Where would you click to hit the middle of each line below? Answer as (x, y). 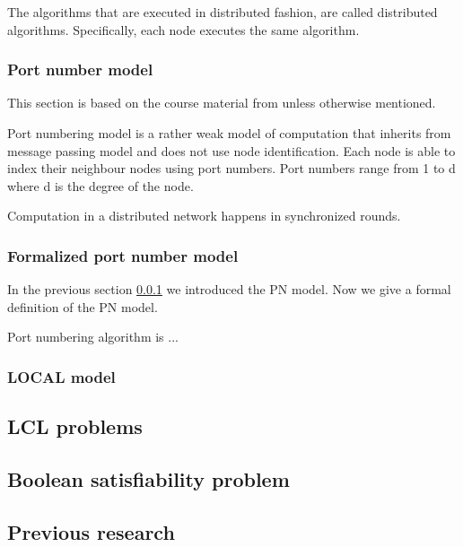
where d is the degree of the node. (100, 185)
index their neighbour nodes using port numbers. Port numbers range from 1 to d (231, 168)
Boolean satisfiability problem (149, 478)
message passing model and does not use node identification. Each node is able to (231, 150)
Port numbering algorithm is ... (93, 337)
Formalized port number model (123, 255)
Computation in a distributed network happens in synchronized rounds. (204, 216)
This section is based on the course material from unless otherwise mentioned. (222, 103)
